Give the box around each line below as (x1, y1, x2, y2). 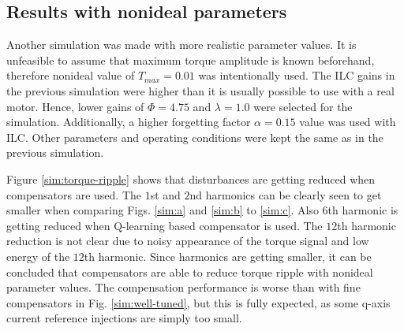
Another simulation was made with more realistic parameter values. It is (6, 36, 357, 53)
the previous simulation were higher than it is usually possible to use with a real (6, 82, 395, 99)
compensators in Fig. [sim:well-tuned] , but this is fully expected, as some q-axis (6, 294, 391, 311)
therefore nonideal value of (6, 67, 135, 84)
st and (150, 186, 181, 203)
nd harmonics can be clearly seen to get (189, 186, 382, 203)
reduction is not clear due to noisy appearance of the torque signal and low (6, 232, 369, 249)
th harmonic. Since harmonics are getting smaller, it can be (84, 247, 372, 264)
